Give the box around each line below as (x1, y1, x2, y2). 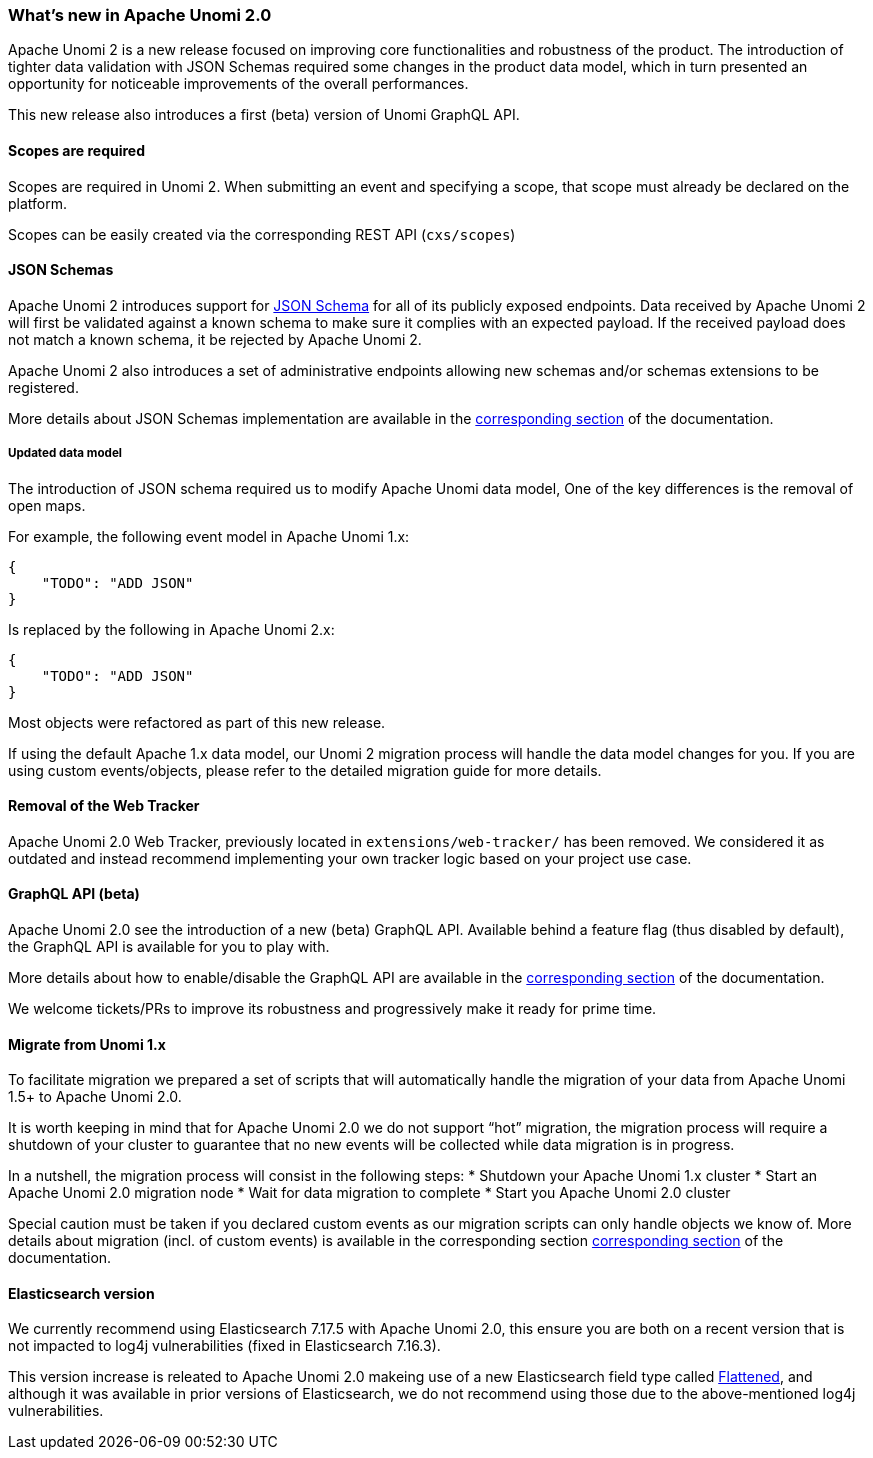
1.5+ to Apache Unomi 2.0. (8, 1088, 182, 1106)
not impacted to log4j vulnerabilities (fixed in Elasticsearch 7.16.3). (8, 1337, 441, 1355)
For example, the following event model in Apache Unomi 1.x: (8, 527, 410, 545)
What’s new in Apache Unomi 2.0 (8, 5, 272, 25)
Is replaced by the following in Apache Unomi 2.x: (8, 620, 335, 638)
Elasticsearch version (8, 1284, 155, 1302)
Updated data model (8, 446, 122, 461)
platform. (8, 194, 68, 212)
